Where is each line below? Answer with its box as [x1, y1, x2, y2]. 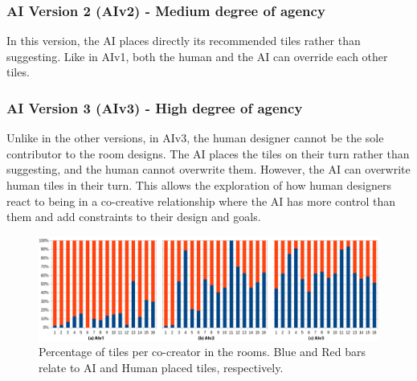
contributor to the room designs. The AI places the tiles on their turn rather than [6, 145, 410, 162]
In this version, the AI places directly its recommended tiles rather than [6, 32, 361, 49]
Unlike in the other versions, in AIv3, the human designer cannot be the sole [6, 129, 384, 146]
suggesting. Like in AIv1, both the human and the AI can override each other [6, 47, 388, 64]
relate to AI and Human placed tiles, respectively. [39, 358, 284, 375]
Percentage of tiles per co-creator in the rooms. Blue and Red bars [39, 343, 366, 360]
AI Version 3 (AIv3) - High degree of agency [6, 97, 303, 117]
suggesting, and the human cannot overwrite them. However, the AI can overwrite [6, 161, 411, 178]
